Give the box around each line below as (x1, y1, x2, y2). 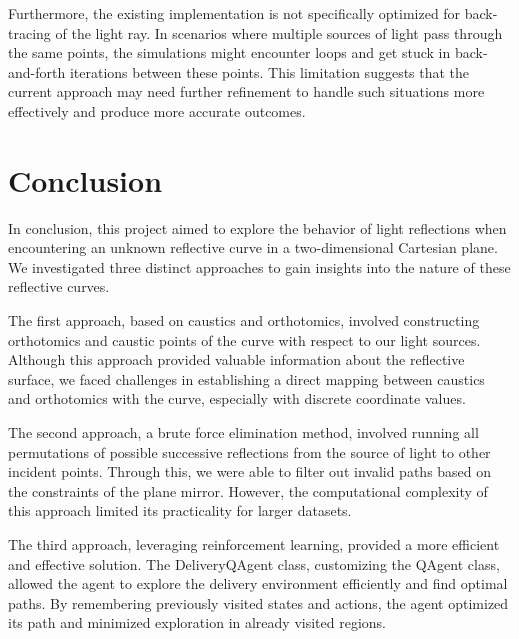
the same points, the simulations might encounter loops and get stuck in (8, 42, 451, 63)
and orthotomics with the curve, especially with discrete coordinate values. (8, 388, 466, 409)
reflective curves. (8, 276, 110, 297)
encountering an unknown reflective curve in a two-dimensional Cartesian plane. (8, 237, 498, 258)
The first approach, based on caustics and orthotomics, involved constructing (8, 310, 480, 331)
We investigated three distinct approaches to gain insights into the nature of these (8, 256, 511, 277)
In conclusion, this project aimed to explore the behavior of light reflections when (8, 217, 507, 238)
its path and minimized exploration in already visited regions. (8, 612, 386, 633)
